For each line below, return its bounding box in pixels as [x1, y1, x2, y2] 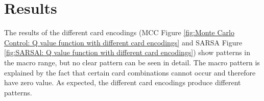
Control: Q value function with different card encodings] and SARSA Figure [4, 37, 243, 47]
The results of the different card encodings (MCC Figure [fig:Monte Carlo [4, 27, 234, 38]
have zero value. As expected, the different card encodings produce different [4, 77, 241, 88]
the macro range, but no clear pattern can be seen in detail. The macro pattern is [4, 57, 260, 67]
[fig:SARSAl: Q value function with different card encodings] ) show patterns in [4, 47, 251, 58]
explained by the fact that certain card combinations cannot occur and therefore [4, 67, 256, 78]
